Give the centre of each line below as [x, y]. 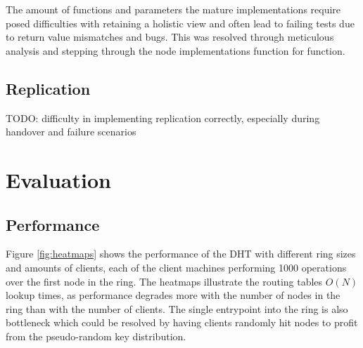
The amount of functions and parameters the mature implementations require [173, 9]
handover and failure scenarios [71, 132]
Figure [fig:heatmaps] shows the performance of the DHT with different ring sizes [181, 254]
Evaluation [58, 179]
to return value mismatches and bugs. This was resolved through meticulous [170, 37]
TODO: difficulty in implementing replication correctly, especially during [163, 118]
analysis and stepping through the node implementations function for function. [176, 50]
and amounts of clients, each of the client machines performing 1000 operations [176, 267]
